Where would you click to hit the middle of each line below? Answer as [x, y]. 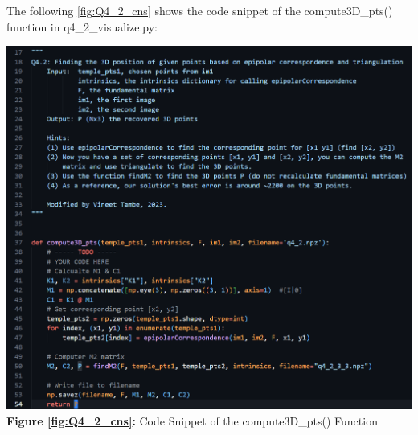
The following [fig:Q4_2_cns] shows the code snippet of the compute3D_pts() [200, 10]
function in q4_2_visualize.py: [82, 26]
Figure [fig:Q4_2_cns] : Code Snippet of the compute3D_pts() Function [192, 421]
